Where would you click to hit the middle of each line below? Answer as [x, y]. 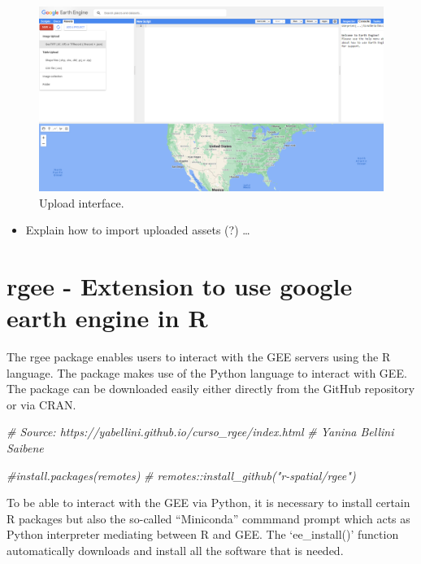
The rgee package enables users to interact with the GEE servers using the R [199, 356]
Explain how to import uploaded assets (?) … [138, 230]
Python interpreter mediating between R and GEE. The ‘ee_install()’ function [203, 534]
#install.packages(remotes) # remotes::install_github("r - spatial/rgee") [181, 475]
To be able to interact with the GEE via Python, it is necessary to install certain [208, 503]
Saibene [25, 447]
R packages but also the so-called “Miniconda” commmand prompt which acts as [208, 518]
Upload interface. [82, 202]
